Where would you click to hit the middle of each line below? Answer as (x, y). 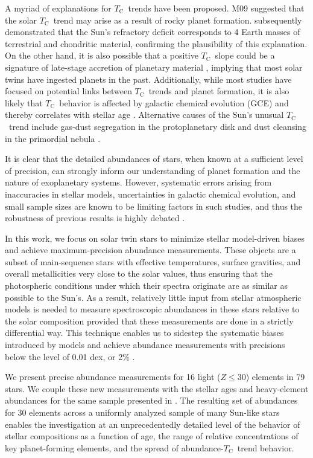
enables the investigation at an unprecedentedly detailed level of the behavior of (153, 424)
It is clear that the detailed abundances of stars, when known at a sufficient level (154, 159)
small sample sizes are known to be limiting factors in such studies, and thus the (154, 206)
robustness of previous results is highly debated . (95, 218)
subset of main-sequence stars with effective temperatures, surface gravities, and (153, 261)
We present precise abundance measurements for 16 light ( (113, 377)
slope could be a (245, 55)
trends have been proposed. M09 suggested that (216, 8)
